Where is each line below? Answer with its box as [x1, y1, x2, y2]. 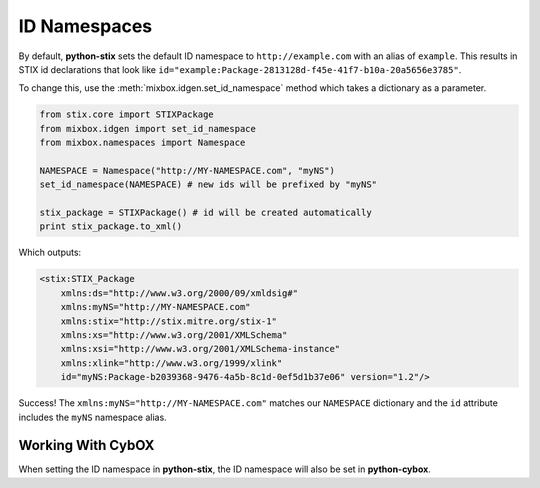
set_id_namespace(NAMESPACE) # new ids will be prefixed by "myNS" [39, 179, 378, 190]
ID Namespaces [18, 15, 153, 37]
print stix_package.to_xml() [39, 221, 183, 232]
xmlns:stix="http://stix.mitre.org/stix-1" [60, 315, 277, 327]
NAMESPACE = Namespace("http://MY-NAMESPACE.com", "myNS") [39, 165, 335, 176]
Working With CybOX [18, 437, 155, 454]
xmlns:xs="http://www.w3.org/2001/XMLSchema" [60, 329, 288, 340]
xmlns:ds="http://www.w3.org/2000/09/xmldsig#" [60, 287, 299, 299]
